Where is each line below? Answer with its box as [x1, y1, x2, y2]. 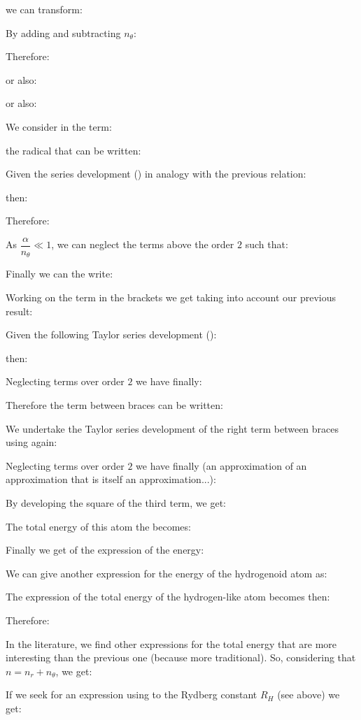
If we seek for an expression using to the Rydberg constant [6, 687, 257, 702]
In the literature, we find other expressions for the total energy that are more [6, 636, 337, 651]
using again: [6, 435, 57, 449]
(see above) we [277, 687, 340, 702]
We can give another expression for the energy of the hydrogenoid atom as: [6, 566, 327, 580]
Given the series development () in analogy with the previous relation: [6, 166, 306, 181]
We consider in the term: [6, 119, 112, 134]
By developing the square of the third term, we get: [6, 495, 226, 510]
